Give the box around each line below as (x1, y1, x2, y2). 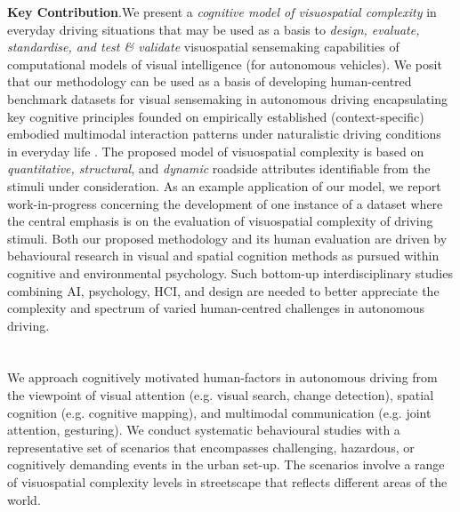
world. (7, 490, 41, 508)
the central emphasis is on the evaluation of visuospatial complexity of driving (7, 212, 433, 230)
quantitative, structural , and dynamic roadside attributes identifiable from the (7, 159, 431, 178)
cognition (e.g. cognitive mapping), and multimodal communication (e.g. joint (7, 403, 432, 421)
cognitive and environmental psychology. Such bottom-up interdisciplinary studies (7, 263, 453, 282)
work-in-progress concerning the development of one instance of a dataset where (7, 194, 443, 212)
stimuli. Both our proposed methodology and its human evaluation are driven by (7, 228, 448, 247)
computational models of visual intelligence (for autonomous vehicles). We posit (7, 54, 442, 73)
